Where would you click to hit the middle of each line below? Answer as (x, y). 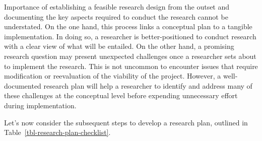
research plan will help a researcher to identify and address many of (148, 85)
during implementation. (40, 105)
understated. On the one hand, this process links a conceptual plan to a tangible (128, 26)
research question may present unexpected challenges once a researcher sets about (130, 56)
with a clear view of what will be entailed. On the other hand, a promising (119, 46)
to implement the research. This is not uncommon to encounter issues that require (131, 66)
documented (23, 85)
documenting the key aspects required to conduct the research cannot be (116, 16)
